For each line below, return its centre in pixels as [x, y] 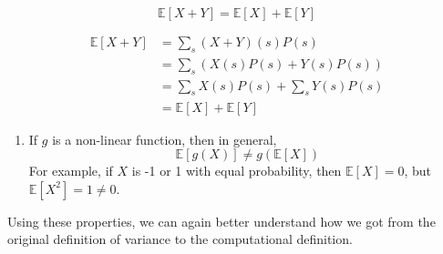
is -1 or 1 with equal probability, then [237, 171]
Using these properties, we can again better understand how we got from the [221, 221]
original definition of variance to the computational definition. [180, 239]
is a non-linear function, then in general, [165, 139]
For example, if [71, 171]
